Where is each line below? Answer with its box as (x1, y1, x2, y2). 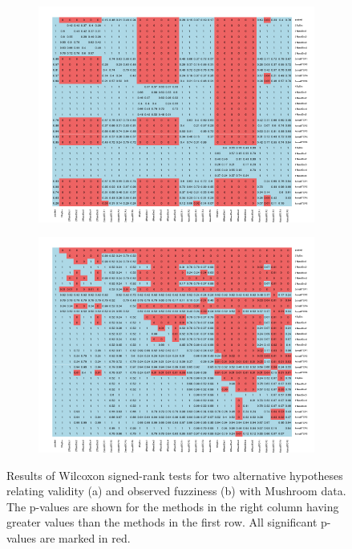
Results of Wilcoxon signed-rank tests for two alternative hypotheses (6, 466, 343, 483)
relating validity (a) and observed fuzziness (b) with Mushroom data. (6, 482, 346, 499)
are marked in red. (39, 530, 131, 547)
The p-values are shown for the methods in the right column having (6, 498, 339, 514)
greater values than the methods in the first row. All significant (6, 514, 318, 531)
